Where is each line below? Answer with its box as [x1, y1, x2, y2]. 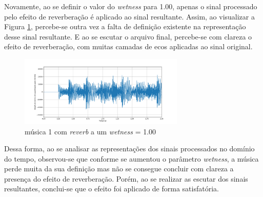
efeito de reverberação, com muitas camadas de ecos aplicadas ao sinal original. [4, 41, 253, 52]
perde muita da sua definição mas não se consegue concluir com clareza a [4, 163, 234, 174]
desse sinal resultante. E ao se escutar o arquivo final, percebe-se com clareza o [4, 31, 252, 42]
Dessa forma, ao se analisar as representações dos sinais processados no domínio [4, 143, 255, 154]
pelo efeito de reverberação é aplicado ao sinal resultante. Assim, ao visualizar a [4, 11, 255, 22]
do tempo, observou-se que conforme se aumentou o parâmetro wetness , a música [4, 153, 259, 164]
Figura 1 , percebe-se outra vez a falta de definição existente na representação [4, 21, 246, 32]
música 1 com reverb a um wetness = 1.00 [25, 126, 156, 136]
